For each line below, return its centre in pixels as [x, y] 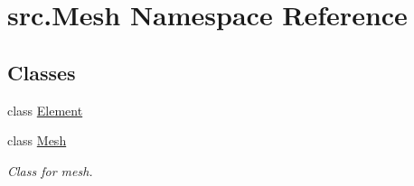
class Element [45, 110]
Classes [42, 72]
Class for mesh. [50, 170]
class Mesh [37, 140]
